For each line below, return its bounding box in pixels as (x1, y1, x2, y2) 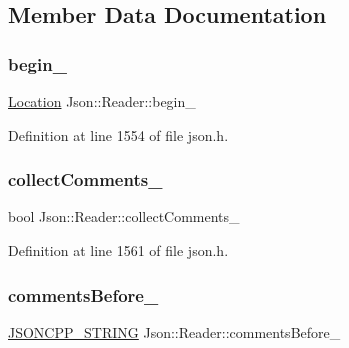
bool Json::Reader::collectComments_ (8, 206, 240, 227)
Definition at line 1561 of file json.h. (8, 240, 229, 260)
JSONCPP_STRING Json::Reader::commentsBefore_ (8, 321, 341, 342)
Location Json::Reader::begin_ (8, 91, 196, 111)
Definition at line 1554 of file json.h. (8, 124, 229, 145)
